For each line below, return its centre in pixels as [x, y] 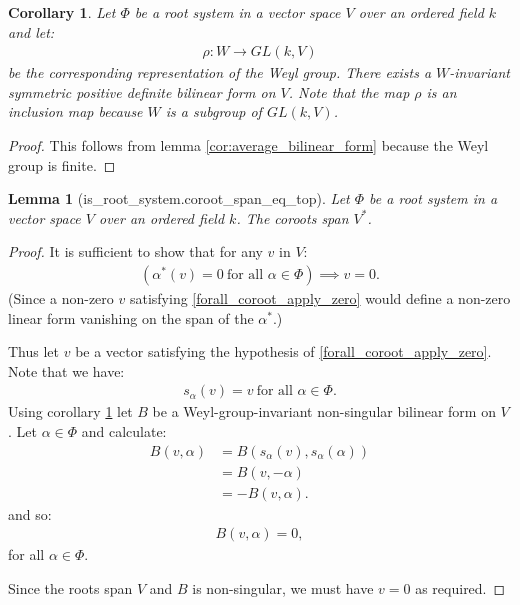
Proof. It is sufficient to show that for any [135, 251]
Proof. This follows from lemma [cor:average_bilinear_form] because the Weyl [248, 145]
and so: [30, 513]
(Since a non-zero [61, 298]
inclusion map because [75, 111]
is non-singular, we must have [283, 587]
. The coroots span [292, 217]
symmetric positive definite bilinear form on [142, 91]
